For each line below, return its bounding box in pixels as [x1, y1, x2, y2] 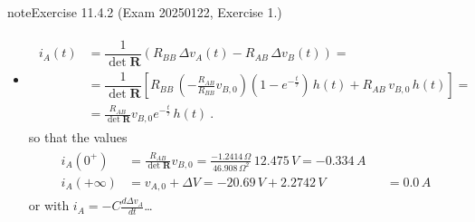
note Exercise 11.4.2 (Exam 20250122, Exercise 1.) [7, 3, 282, 21]
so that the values [28, 128, 128, 147]
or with [28, 196, 70, 215]
